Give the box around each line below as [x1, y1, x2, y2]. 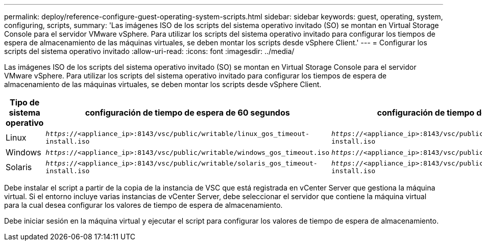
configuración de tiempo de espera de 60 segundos [85, 107, 290, 118]
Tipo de [10, 97, 40, 107]
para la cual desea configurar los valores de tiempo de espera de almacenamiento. [4, 201, 283, 209]
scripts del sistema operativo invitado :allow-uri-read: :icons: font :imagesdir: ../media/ [4, 47, 295, 56]
